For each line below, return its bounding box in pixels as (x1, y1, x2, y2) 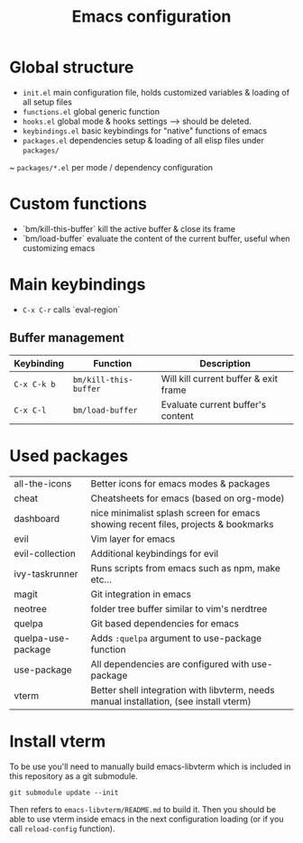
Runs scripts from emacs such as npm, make (90, 561, 281, 574)
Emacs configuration (71, 6, 232, 27)
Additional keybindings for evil (90, 547, 219, 560)
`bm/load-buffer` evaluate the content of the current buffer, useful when (22, 233, 290, 244)
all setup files (22, 97, 72, 107)
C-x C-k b (14, 379, 56, 389)
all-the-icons (14, 477, 72, 489)
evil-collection (14, 547, 77, 560)
